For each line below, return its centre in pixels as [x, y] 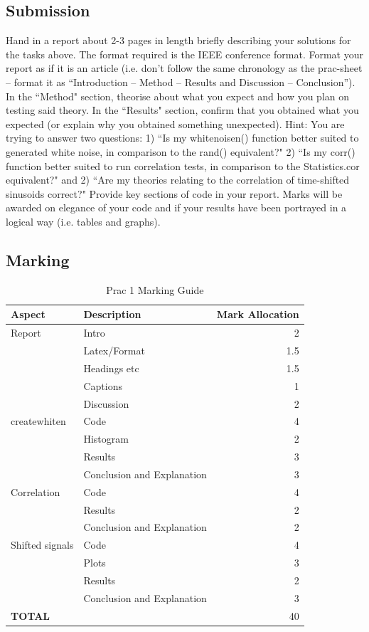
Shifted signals [42, 545]
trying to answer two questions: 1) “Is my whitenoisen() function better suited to [182, 138]
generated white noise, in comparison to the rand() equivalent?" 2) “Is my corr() [181, 151]
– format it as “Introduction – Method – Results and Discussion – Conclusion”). [181, 81]
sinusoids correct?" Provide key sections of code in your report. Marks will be [174, 193]
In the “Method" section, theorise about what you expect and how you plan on [177, 96]
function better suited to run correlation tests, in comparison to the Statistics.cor [183, 165]
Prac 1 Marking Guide [155, 289]
